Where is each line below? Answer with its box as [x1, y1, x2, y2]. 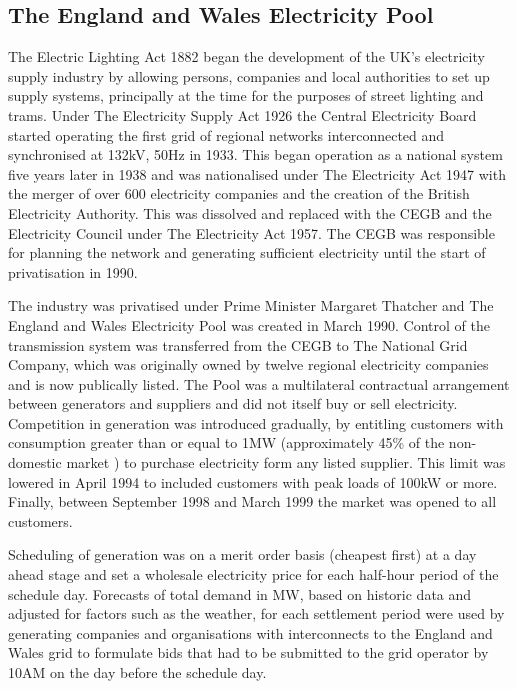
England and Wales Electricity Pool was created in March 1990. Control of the [8, 314, 490, 335]
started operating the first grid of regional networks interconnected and [8, 124, 445, 145]
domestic [8, 452, 62, 473]
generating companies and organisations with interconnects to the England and [8, 622, 493, 643]
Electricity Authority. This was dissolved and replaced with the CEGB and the [8, 202, 492, 223]
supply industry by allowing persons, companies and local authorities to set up [8, 65, 490, 86]
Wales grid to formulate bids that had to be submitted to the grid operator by [8, 642, 489, 663]
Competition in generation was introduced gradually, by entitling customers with [8, 412, 504, 433]
